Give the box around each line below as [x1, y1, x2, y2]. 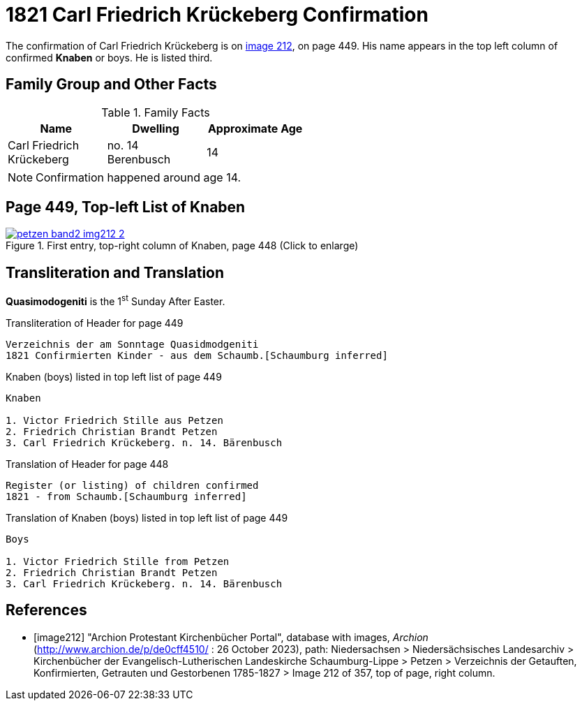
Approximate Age [207, 121, 303, 135]
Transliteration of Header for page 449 [6, 316, 184, 329]
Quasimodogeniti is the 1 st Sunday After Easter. [6, 293, 225, 307]
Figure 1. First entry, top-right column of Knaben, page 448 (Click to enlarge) [6, 240, 359, 252]
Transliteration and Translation [6, 263, 225, 281]
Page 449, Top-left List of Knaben [6, 198, 246, 216]
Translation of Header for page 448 [6, 457, 169, 470]
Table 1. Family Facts [101, 105, 210, 119]
